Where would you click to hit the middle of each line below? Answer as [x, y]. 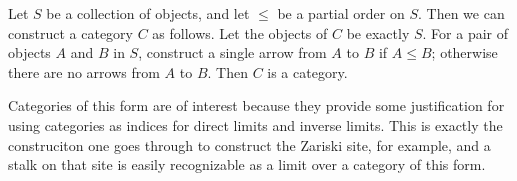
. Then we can [461, 13]
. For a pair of [465, 32]
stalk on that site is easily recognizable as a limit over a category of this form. [247, 164]
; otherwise [464, 52]
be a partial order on [341, 13]
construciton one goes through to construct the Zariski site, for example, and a [249, 144]
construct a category [70, 32]
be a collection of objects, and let [148, 13]
